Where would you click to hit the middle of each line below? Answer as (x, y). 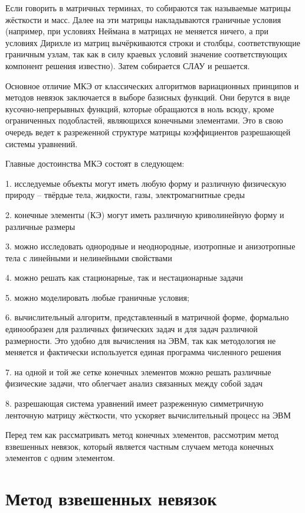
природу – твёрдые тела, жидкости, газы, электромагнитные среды (125, 195)
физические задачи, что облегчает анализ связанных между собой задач (134, 383)
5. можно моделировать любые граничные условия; (97, 297)
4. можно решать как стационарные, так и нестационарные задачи (124, 277)
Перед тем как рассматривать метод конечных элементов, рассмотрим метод (142, 435)
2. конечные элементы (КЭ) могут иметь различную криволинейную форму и (145, 214)
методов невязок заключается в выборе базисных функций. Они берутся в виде (148, 97)
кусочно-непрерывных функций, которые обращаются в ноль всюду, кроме (140, 108)
